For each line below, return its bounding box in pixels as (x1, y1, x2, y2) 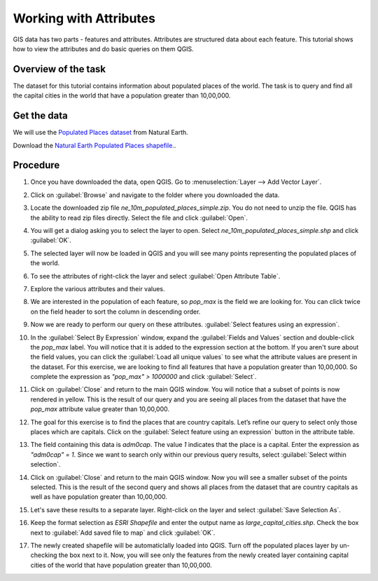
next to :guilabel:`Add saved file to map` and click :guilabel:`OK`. (30, 528, 216, 537)
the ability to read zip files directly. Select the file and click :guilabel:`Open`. (30, 213, 248, 222)
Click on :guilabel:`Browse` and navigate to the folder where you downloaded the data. (30, 190, 280, 199)
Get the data (13, 109, 68, 122)
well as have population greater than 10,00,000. (30, 493, 168, 501)
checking (30, 551, 57, 559)
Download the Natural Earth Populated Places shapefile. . (13, 141, 176, 149)
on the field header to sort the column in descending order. (30, 307, 201, 316)
